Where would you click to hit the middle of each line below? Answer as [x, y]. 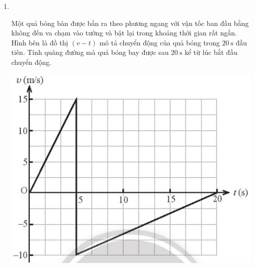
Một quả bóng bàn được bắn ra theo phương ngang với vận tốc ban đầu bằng [130, 23]
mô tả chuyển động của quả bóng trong [160, 42]
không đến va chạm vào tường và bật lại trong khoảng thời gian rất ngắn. [124, 33]
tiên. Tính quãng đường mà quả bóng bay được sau [90, 52]
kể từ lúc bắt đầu [211, 52]
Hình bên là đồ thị [40, 42]
